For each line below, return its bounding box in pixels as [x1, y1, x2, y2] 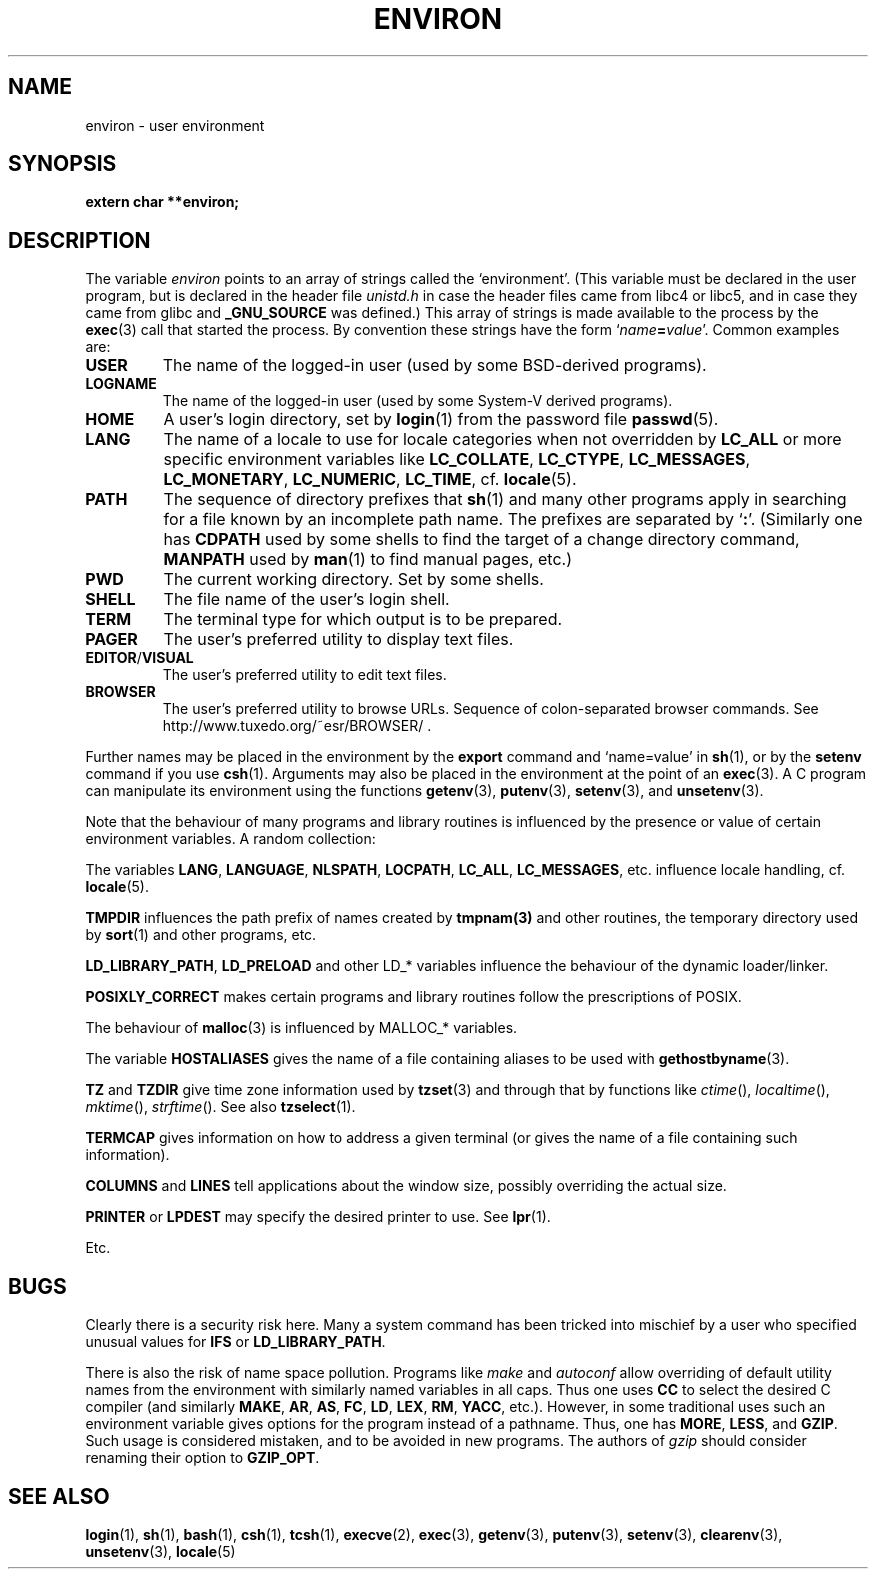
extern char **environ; [85, 193, 240, 211]
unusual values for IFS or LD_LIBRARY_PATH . [85, 1333, 386, 1351]
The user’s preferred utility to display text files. [163, 629, 514, 650]
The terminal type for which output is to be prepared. [163, 609, 563, 630]
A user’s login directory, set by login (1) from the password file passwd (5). [163, 409, 719, 430]
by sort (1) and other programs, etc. [85, 926, 317, 944]
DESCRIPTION [8, 227, 151, 253]
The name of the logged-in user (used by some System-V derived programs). [162, 392, 673, 410]
